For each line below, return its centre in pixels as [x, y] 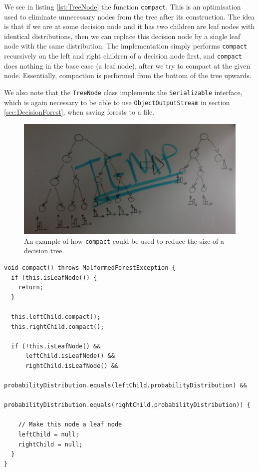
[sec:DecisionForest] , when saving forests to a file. [79, 112]
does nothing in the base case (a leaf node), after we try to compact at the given [127, 65]
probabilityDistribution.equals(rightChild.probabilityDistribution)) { [127, 405]
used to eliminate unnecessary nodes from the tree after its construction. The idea [129, 16]
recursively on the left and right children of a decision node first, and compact [123, 56]
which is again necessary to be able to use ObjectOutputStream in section [117, 102]
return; [31, 288]
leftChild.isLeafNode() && [70, 356]
